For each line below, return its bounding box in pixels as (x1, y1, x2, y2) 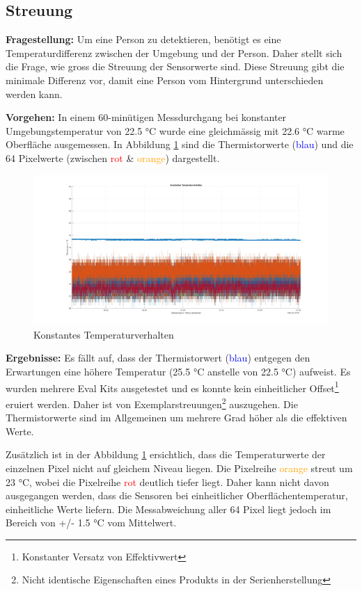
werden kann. (6, 86, 63, 101)
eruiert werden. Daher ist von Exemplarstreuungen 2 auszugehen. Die (6, 394, 298, 411)
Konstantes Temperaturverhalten (33, 327, 174, 341)
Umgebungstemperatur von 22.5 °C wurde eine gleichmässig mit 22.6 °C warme (6, 123, 345, 138)
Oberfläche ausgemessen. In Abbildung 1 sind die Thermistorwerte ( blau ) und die (6, 137, 354, 152)
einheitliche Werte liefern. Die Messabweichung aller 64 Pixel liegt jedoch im (6, 501, 331, 516)
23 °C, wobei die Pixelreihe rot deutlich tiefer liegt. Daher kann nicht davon (6, 474, 329, 489)
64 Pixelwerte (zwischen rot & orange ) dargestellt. (6, 150, 220, 165)
